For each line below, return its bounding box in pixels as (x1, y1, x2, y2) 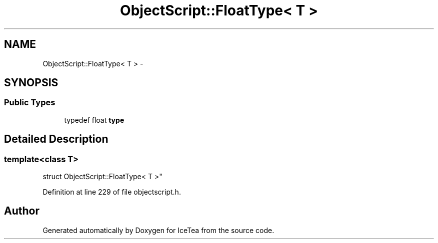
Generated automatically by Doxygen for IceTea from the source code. (42, 226, 274, 235)
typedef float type (64, 115, 124, 124)
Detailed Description (4, 133, 108, 146)
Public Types (4, 97, 55, 108)
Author (4, 205, 39, 218)
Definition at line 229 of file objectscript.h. (42, 188, 181, 197)
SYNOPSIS (4, 76, 58, 89)
